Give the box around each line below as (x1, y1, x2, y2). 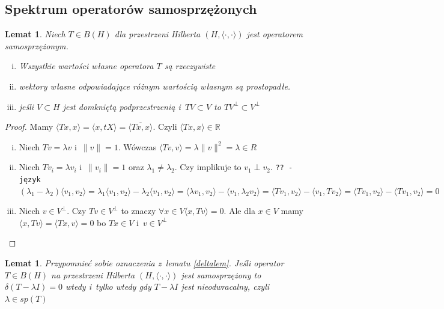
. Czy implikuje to (174, 161, 242, 173)
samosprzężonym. (5, 39, 68, 52)
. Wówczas (118, 140, 157, 153)
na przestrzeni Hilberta (51, 268, 135, 281)
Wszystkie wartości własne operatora (19, 60, 154, 72)
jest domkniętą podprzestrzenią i (62, 100, 181, 112)
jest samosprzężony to (181, 268, 261, 281)
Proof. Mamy (5, 120, 53, 133)
